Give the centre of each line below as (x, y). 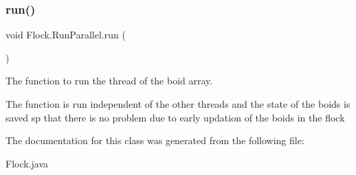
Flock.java (27, 163)
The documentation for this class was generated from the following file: (155, 140)
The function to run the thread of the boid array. (109, 81)
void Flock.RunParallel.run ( (66, 35)
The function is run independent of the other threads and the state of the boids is (178, 104)
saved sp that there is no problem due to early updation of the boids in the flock (175, 117)
